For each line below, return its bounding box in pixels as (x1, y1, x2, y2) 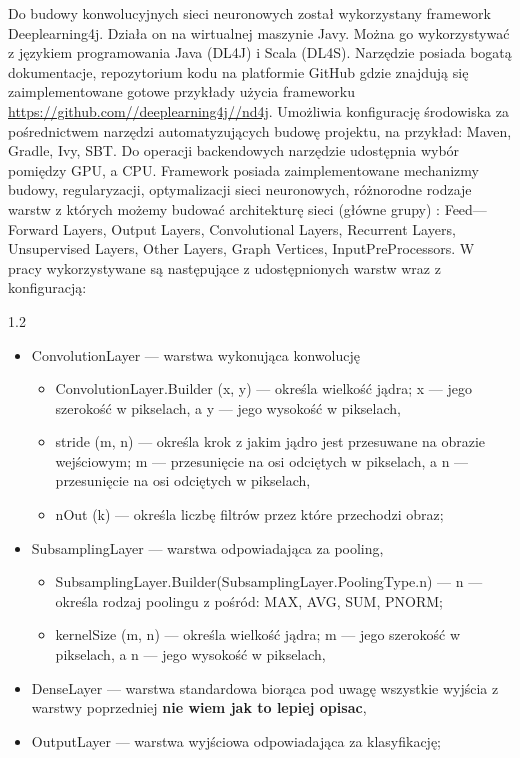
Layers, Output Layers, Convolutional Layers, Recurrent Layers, (63, 218, 456, 239)
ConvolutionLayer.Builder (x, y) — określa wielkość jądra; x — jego (55, 378, 473, 399)
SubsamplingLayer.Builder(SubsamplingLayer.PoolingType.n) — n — (55, 571, 483, 592)
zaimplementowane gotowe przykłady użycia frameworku (8, 81, 356, 102)
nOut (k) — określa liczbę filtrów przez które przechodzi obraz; (55, 504, 444, 525)
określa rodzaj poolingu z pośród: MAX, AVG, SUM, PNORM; (55, 590, 443, 611)
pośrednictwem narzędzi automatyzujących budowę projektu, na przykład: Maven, (8, 120, 512, 141)
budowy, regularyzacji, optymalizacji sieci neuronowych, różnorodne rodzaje (8, 179, 472, 200)
